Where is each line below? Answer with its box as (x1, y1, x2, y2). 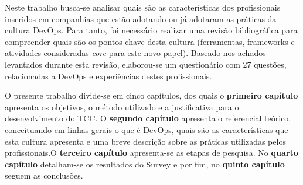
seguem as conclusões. (5, 169, 83, 181)
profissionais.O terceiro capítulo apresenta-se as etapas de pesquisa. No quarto (5, 146, 298, 159)
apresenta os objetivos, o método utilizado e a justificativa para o (5, 100, 239, 113)
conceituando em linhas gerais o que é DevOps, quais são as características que (5, 123, 288, 135)
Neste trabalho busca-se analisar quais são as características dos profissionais (5, 1, 281, 13)
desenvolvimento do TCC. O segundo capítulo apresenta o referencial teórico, (5, 112, 291, 124)
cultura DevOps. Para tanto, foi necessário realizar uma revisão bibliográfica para (5, 24, 298, 36)
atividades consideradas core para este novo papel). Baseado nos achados (5, 47, 266, 59)
